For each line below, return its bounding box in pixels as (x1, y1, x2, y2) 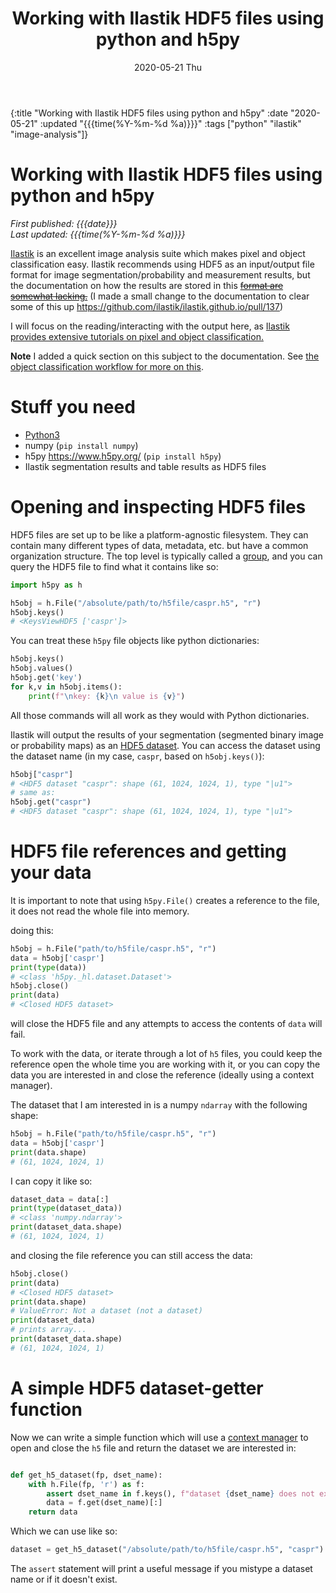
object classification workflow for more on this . (10, 360, 204, 372)
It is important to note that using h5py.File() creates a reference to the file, (10, 894, 320, 906)
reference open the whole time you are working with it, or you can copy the (10, 1058, 321, 1071)
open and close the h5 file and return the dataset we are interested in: (10, 1442, 297, 1454)
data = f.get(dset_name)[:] (46, 1498, 163, 1508)
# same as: (10, 788, 56, 798)
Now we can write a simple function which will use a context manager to (10, 1431, 309, 1443)
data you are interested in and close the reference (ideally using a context (10, 1069, 315, 1081)
